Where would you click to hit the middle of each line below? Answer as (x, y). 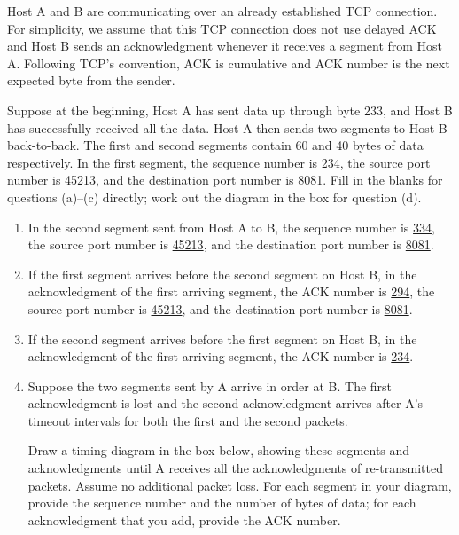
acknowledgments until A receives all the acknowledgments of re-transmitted (235, 468)
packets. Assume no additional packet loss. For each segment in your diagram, (240, 485)
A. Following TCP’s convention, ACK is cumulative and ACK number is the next (229, 63)
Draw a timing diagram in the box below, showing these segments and (219, 450)
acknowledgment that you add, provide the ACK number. (184, 519)
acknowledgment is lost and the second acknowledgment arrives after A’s (226, 403)
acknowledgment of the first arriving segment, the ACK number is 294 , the (231, 291)
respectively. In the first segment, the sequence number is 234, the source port (219, 162)
